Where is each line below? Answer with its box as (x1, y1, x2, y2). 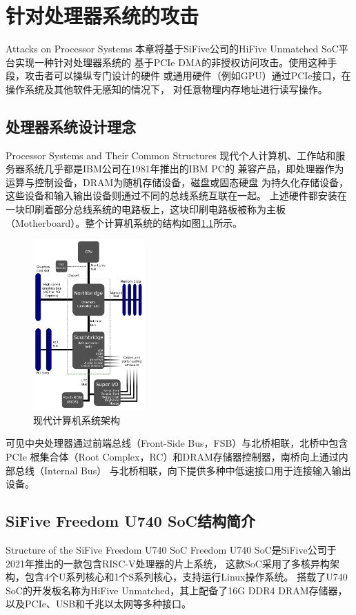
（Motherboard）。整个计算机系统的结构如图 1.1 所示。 (6, 215, 243, 230)
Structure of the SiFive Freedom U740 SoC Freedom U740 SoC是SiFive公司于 (6, 542, 337, 556)
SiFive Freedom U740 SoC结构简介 (6, 510, 255, 532)
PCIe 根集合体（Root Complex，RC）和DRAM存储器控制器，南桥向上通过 (6, 449, 339, 463)
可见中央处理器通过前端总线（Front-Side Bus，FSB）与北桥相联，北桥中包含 (6, 436, 348, 450)
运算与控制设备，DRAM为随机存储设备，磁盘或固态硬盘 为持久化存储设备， (6, 174, 348, 189)
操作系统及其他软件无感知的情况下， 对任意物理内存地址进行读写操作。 (6, 81, 328, 96)
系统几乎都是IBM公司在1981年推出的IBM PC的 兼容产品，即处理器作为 (24, 161, 344, 176)
